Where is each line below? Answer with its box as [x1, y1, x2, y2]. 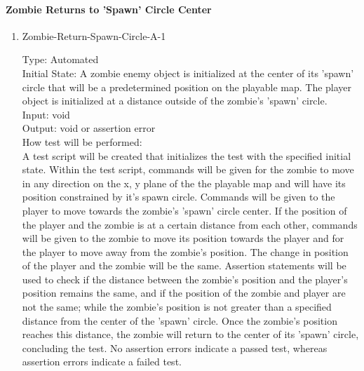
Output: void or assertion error [22, 121, 156, 135]
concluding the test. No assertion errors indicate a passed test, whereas [22, 340, 328, 355]
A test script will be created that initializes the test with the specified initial [22, 148, 351, 163]
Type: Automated [22, 52, 99, 67]
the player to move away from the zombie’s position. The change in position [22, 244, 349, 259]
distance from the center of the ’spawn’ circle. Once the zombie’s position [22, 313, 337, 328]
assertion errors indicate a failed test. [22, 354, 182, 369]
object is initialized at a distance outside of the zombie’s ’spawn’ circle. [22, 93, 328, 108]
